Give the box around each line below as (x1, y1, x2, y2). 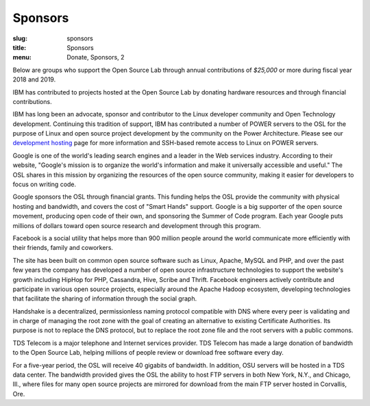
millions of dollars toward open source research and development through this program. (12, 221, 261, 229)
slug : (12, 34, 27, 42)
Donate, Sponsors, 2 (66, 53, 125, 62)
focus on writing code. (12, 180, 77, 188)
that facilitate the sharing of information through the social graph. (12, 294, 197, 303)
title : (12, 43, 27, 51)
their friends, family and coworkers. (12, 244, 113, 252)
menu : (12, 53, 32, 62)
